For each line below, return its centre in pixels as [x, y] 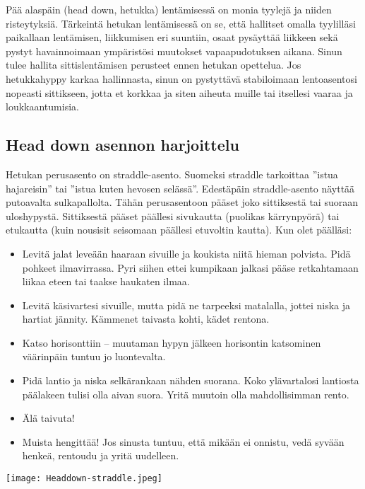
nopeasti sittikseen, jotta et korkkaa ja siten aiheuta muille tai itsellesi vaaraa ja [179, 92]
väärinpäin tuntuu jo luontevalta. [94, 356]
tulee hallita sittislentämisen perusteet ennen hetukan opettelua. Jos [154, 65]
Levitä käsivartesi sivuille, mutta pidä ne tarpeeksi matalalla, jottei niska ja [186, 305]
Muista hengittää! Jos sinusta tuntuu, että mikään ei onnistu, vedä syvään [183, 441]
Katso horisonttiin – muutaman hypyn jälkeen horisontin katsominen [172, 342]
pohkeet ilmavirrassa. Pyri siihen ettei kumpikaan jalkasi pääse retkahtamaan [190, 267]
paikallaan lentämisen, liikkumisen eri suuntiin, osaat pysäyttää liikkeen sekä [172, 37]
